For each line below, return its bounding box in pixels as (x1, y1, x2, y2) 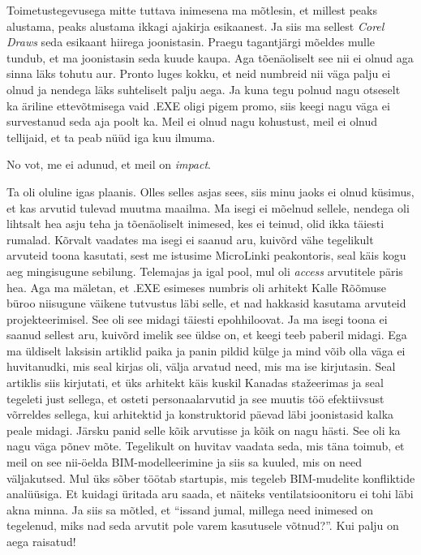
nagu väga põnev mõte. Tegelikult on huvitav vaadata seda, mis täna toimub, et (6, 437, 405, 454)
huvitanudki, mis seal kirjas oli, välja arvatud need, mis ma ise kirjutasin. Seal (6, 358, 396, 375)
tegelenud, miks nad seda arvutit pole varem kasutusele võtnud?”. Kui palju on (6, 517, 399, 534)
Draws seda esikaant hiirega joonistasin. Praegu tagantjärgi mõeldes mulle (6, 33, 375, 50)
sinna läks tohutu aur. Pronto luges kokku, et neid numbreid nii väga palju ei (6, 65, 391, 82)
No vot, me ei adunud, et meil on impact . (6, 156, 211, 173)
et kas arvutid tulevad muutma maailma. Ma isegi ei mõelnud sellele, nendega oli (6, 199, 410, 216)
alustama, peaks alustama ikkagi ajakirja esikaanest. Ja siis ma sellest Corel (6, 17, 384, 34)
